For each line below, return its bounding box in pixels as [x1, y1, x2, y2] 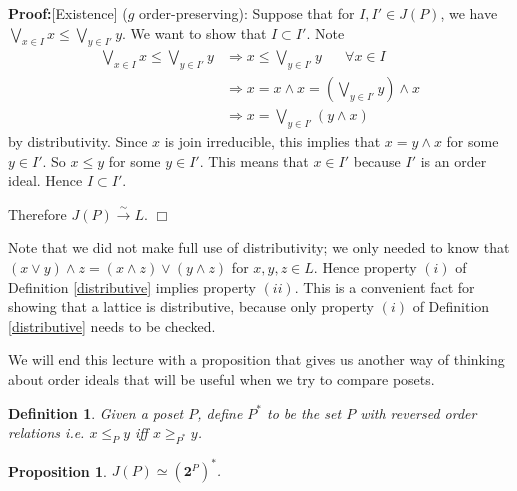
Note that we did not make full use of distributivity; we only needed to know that [8, 237, 510, 258]
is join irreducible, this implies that [164, 131, 381, 152]
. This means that [199, 150, 309, 171]
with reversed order [360, 402, 477, 423]
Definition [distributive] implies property [8, 276, 256, 297]
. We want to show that [122, 22, 267, 43]
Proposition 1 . [8, 460, 107, 481]
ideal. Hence [8, 170, 83, 191]
